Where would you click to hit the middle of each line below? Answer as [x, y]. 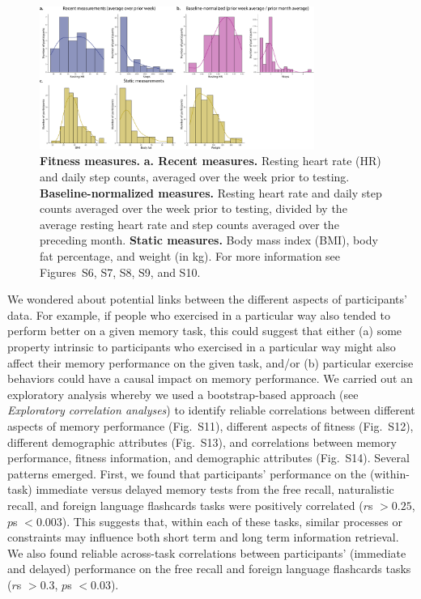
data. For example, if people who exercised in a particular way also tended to [199, 314]
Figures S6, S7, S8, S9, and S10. [120, 272]
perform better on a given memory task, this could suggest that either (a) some [205, 331]
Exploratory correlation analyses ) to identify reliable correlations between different [211, 410]
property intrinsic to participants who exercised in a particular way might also [202, 346]
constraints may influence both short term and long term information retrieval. [203, 537]
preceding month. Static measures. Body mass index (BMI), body [209, 240]
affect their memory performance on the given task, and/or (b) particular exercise [210, 362]
